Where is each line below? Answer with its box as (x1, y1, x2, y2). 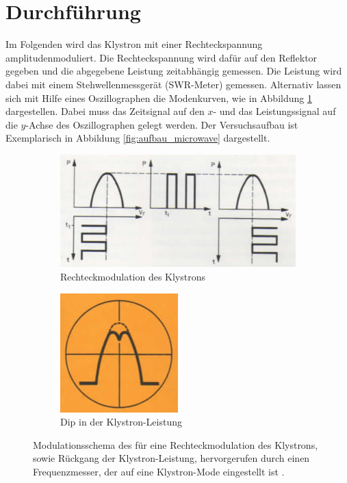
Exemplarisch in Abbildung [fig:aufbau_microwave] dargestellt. (5, 131, 270, 145)
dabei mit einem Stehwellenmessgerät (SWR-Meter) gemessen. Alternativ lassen (5, 77, 342, 91)
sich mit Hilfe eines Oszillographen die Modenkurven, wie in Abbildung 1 (5, 90, 312, 105)
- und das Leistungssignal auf (213, 104, 336, 118)
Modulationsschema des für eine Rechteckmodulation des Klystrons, (33, 437, 318, 452)
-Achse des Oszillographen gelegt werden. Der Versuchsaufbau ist (25, 117, 298, 131)
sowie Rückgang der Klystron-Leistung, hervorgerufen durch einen (33, 451, 310, 465)
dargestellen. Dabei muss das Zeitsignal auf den (5, 104, 205, 118)
